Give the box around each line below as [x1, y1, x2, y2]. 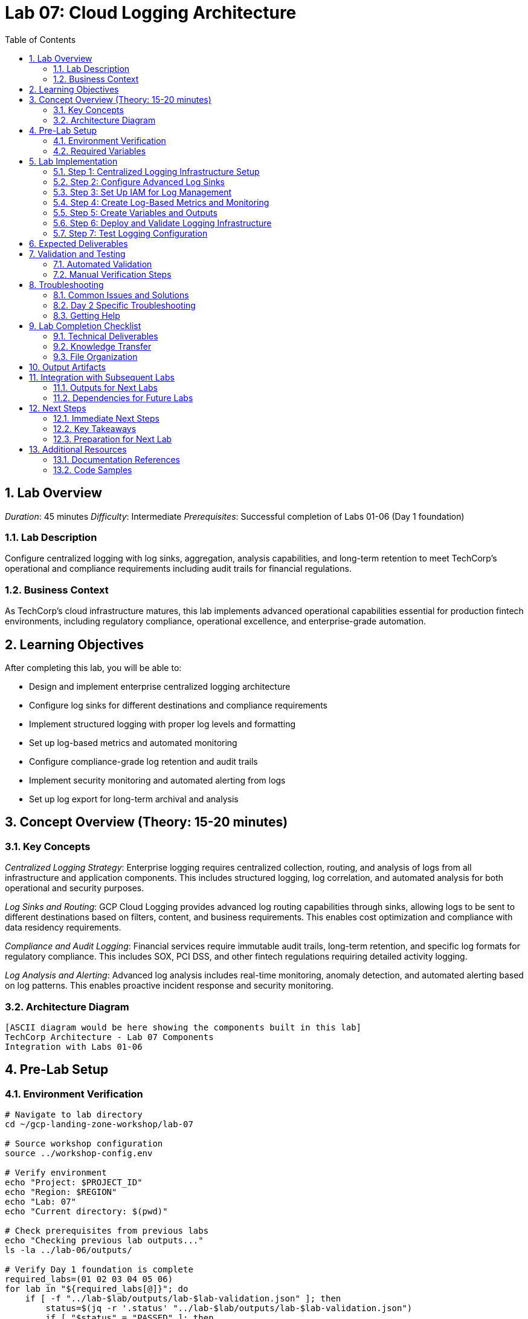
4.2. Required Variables [53, 145, 146, 156]
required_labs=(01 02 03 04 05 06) [5, 1274, 173, 1285]
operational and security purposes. [5, 883, 144, 894]
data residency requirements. [5, 922, 121, 933]
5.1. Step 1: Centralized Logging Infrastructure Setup [53, 166, 260, 177]
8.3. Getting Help [53, 310, 120, 321]
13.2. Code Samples [53, 464, 132, 475]
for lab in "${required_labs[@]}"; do [5, 1284, 188, 1294]
